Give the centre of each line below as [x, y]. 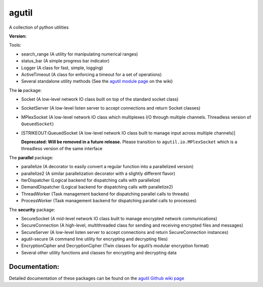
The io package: [25, 90]
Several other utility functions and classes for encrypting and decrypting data [99, 252]
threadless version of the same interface [62, 149]
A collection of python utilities [39, 27]
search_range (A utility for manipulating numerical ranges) [80, 54]
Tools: [15, 45]
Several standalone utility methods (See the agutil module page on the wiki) [97, 81]
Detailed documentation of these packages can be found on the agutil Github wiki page [97, 278]
